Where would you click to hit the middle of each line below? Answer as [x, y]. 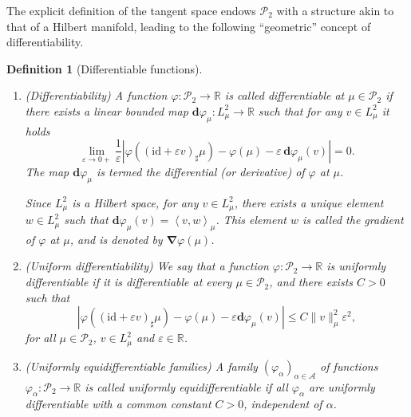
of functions [349, 366]
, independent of [283, 404]
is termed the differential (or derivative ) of [201, 171]
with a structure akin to [335, 10]
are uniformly [342, 386]
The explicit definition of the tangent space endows [131, 10]
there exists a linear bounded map [107, 110]
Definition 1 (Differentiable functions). [105, 68]
